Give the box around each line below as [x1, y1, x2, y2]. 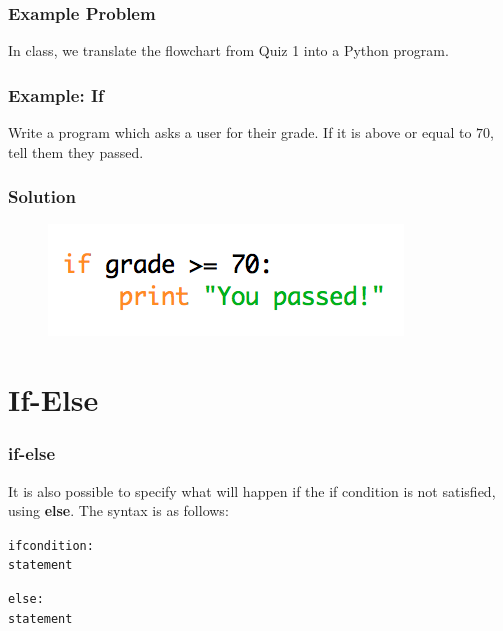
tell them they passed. [8, 141, 144, 162]
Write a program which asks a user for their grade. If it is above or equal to [8, 122, 472, 143]
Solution [8, 184, 76, 209]
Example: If [8, 82, 104, 107]
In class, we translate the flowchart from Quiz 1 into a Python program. [8, 40, 449, 61]
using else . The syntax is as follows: [8, 500, 229, 521]
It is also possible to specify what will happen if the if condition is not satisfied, [8, 480, 496, 501]
